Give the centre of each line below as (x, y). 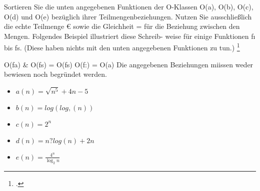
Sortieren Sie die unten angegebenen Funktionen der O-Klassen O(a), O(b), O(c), (129, 6)
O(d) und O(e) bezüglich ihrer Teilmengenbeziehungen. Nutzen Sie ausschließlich (128, 16)
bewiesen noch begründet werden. (55, 74)
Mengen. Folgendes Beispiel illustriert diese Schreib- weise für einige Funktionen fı (130, 36)
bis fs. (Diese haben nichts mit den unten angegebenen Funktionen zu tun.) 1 (122, 47)
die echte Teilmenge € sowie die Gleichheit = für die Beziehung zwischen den (122, 26)
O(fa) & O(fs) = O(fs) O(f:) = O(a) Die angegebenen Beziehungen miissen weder (129, 64)
